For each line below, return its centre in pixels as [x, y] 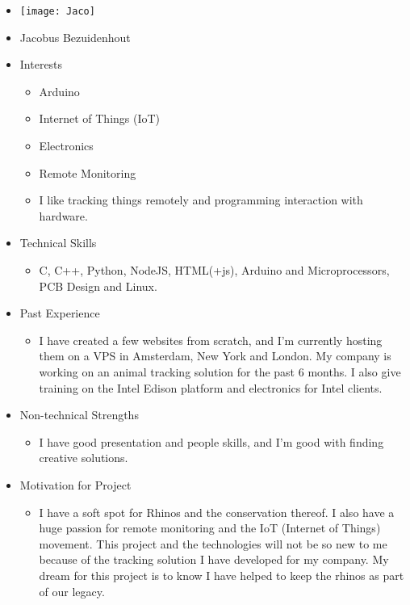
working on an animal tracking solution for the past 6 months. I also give [220, 371]
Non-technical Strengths [79, 415]
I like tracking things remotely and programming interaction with [201, 200]
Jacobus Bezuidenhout [75, 37]
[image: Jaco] [57, 11]
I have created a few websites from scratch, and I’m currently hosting [211, 340]
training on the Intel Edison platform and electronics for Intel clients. [211, 387]
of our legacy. [72, 591]
